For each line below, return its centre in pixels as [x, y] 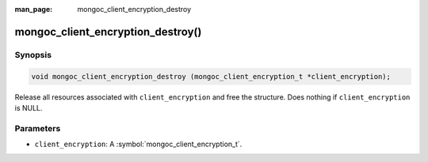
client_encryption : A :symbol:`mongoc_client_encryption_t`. [138, 144]
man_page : [34, 9]
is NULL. [29, 107]
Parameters [38, 128]
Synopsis [33, 55]
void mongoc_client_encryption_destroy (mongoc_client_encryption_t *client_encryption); [211, 76]
